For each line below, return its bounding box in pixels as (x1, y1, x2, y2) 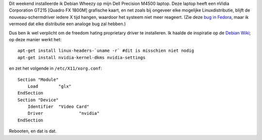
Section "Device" (17, 97, 59, 103)
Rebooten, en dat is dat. (9, 128, 57, 134)
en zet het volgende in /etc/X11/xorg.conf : (9, 65, 102, 71)
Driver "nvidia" (27, 110, 99, 116)
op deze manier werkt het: (9, 36, 62, 42)
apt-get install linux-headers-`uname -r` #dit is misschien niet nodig (17, 48, 194, 53)
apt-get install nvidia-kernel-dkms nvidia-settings (17, 55, 146, 60)
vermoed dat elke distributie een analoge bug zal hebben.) (9, 21, 126, 27)
